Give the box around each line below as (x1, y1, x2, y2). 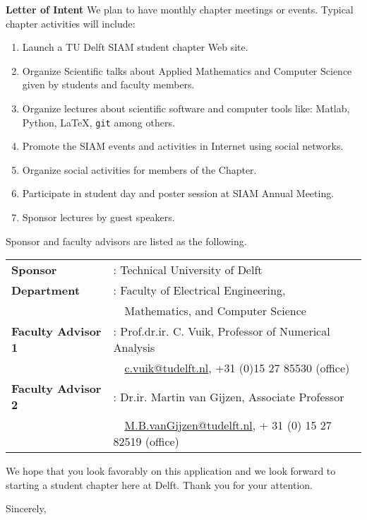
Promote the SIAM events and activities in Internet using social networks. (22, 138, 344, 153)
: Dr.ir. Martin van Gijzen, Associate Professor (113, 388, 344, 405)
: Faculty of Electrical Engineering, (113, 282, 286, 299)
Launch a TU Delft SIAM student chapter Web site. (22, 40, 248, 54)
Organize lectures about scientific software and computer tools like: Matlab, (22, 100, 350, 115)
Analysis (113, 339, 155, 356)
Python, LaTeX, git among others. (22, 114, 175, 129)
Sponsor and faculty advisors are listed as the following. (6, 233, 247, 248)
